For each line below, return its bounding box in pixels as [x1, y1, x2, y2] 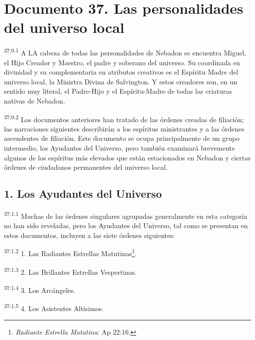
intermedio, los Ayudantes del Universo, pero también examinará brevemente [4, 142, 235, 153]
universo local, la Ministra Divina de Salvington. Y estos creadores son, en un [4, 76, 238, 86]
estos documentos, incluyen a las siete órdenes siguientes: [4, 230, 175, 240]
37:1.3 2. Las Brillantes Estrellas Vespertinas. [4, 265, 137, 277]
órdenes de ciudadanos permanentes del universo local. [4, 162, 168, 172]
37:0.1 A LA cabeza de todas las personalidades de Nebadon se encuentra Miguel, [4, 46, 246, 57]
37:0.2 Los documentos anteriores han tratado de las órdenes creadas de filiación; [4, 112, 244, 124]
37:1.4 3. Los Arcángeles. [4, 283, 76, 295]
